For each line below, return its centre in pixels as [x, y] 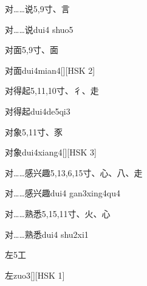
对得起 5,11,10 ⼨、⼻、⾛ [52, 91]
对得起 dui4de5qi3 [38, 111]
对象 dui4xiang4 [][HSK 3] [51, 152]
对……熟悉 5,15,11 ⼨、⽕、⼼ [58, 213]
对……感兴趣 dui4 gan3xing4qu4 [63, 193]
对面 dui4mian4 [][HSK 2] [50, 70]
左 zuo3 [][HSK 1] [35, 275]
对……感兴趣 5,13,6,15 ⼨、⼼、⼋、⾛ [74, 172]
